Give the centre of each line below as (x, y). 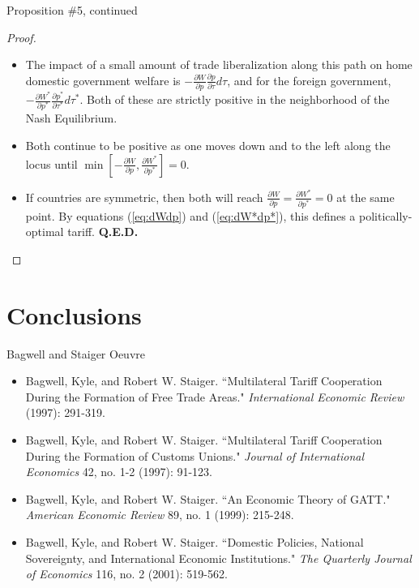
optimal (45, 232)
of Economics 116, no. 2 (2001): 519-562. (126, 574)
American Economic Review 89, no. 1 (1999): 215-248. (160, 515)
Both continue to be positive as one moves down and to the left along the (208, 145)
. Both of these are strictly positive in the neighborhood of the (235, 99)
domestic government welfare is (103, 80)
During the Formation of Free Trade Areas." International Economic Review (215, 396)
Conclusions (74, 314)
